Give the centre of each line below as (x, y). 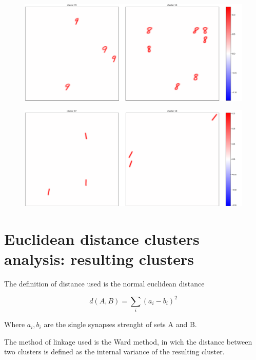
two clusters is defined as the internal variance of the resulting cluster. (114, 352)
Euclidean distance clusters (102, 238)
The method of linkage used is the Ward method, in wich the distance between (128, 341)
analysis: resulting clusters (99, 258)
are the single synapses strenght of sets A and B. (120, 324)
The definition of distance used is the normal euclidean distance (104, 283)
